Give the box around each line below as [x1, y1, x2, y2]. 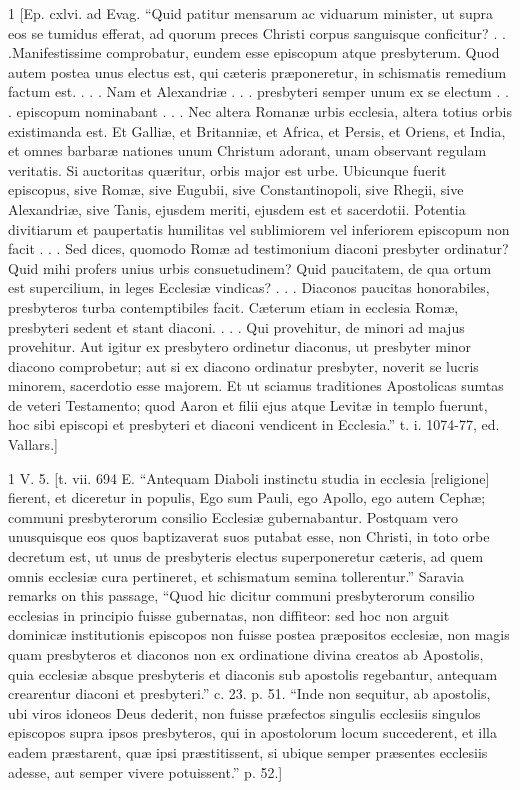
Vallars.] [8, 434, 58, 455]
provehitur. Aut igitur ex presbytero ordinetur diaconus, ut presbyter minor [8, 336, 472, 357]
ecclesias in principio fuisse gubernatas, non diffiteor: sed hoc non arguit [8, 604, 450, 625]
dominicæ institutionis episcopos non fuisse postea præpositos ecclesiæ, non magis [8, 624, 510, 645]
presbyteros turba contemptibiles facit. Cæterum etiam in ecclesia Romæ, [8, 296, 459, 317]
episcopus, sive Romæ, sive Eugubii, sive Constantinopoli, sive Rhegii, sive [8, 179, 464, 200]
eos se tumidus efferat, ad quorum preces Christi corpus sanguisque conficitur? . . [8, 22, 506, 43]
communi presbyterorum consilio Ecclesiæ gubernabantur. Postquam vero [8, 506, 459, 527]
